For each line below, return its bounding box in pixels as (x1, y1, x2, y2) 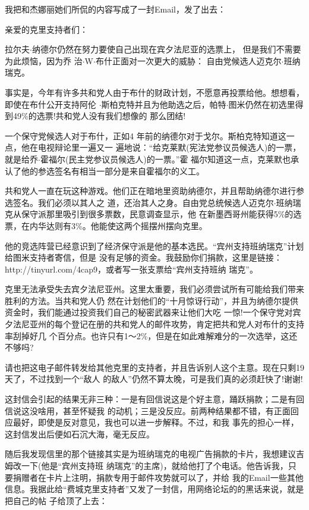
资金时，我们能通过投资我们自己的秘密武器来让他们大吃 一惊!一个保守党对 (5, 306, 293, 318)
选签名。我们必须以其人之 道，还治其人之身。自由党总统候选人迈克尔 (5, 196, 274, 208)
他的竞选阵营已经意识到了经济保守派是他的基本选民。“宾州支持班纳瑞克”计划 (5, 239, 304, 252)
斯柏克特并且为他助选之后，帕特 (101, 98, 226, 110)
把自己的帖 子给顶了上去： (5, 494, 108, 506)
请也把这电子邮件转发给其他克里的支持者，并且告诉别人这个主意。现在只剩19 (5, 361, 304, 373)
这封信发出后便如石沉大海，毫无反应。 (5, 427, 154, 440)
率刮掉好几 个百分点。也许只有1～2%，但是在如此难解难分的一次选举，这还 (5, 329, 298, 342)
